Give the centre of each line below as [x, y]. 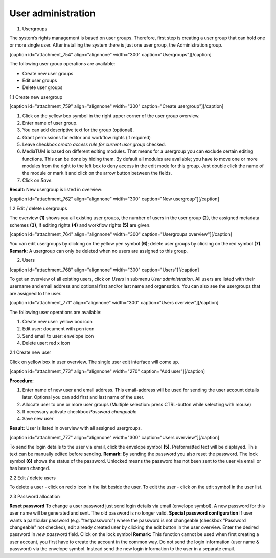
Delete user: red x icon [46, 343]
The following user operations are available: [55, 312]
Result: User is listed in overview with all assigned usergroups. [76, 428]
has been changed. [30, 468]
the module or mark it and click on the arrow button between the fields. [97, 173]
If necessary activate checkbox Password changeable [79, 411]
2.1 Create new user [30, 352]
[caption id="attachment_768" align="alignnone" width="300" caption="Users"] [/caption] [104, 270]
